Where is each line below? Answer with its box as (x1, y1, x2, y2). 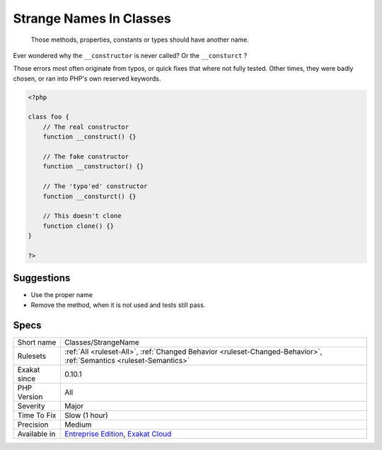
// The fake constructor (42, 153, 129, 161)
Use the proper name (30, 291, 93, 299)
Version (17, 391, 43, 401)
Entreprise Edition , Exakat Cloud (64, 429, 172, 439)
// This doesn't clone (42, 212, 122, 220)
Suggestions (13, 272, 71, 284)
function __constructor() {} (42, 163, 144, 171)
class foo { (28, 113, 70, 121)
